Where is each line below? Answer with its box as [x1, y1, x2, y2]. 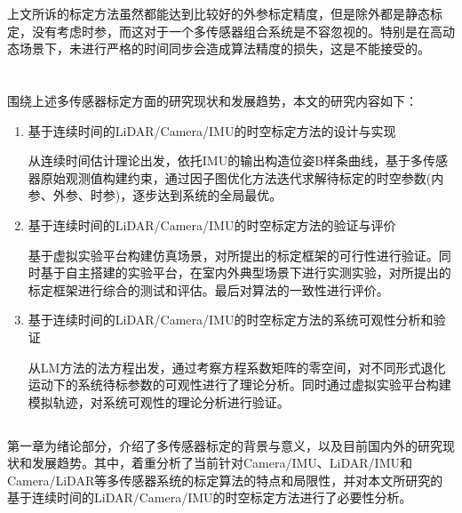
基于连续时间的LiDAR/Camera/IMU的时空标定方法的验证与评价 [28, 215, 396, 234]
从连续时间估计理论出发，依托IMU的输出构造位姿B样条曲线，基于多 [28, 151, 424, 170]
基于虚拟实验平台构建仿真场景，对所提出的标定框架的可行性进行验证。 [28, 245, 439, 264]
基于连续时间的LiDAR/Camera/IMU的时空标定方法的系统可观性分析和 [28, 310, 434, 329]
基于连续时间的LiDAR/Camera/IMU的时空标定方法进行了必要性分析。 [7, 488, 412, 507]
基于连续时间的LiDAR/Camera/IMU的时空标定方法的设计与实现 [28, 121, 396, 140]
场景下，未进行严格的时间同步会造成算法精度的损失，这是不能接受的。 [19, 39, 430, 58]
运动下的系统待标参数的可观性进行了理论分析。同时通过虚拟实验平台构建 [28, 375, 451, 394]
